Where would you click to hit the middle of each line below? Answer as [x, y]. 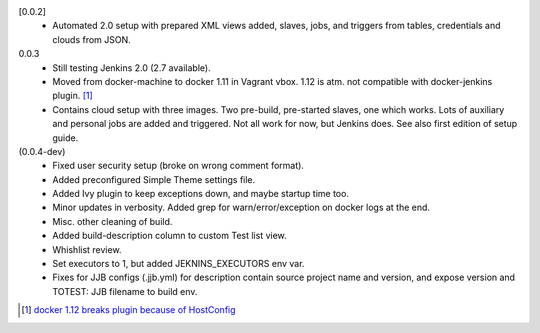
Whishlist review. [87, 249]
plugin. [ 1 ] [73, 96]
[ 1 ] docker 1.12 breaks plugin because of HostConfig [128, 310]
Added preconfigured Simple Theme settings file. [154, 179]
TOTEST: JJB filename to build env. [125, 291]
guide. [65, 137]
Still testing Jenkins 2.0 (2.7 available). [131, 67]
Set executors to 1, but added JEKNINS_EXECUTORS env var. [178, 264]
